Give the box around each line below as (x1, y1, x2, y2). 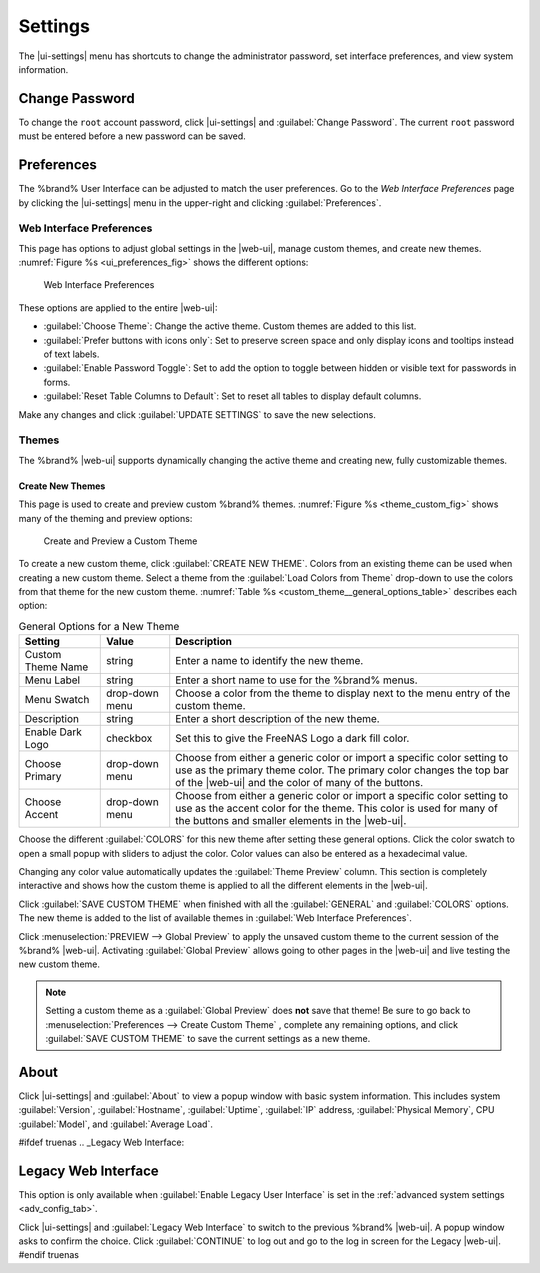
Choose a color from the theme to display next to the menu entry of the (175, 686, 511, 700)
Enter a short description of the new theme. (175, 712, 380, 726)
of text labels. (43, 348, 100, 360)
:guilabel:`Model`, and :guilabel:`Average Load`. (18, 1118, 214, 1130)
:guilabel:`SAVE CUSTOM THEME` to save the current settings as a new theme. (45, 1032, 371, 1044)
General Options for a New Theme (18, 620, 180, 634)
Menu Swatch (24, 693, 90, 707)
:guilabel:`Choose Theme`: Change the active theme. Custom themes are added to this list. (43, 320, 417, 332)
